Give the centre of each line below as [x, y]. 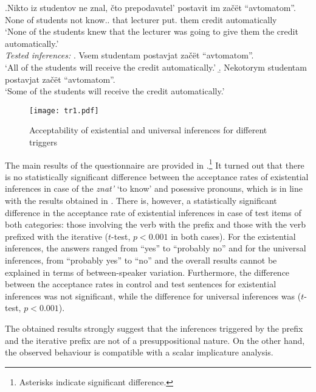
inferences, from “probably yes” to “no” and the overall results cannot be [141, 260]
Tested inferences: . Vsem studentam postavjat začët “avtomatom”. [129, 55]
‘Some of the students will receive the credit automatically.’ [115, 91]
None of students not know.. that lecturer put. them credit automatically [141, 19]
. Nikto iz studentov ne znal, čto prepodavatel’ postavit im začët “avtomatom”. [150, 7]
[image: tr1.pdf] [64, 110]
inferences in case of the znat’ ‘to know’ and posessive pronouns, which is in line [154, 188]
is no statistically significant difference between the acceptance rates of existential [157, 176]
